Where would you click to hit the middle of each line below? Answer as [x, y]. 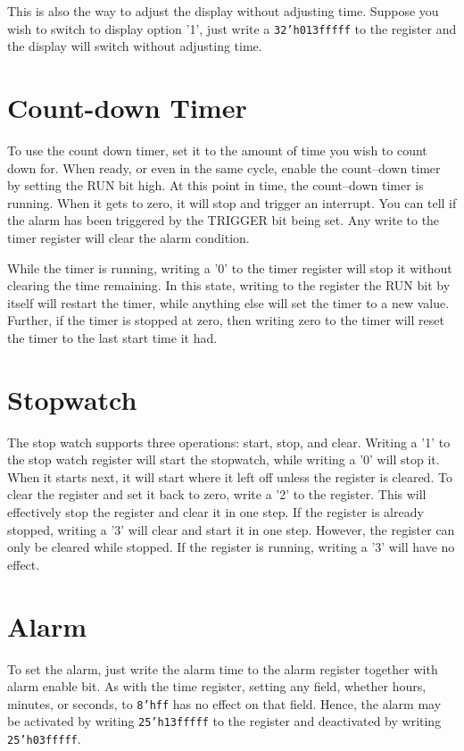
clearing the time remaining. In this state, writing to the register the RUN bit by [229, 285]
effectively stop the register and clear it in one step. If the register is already [215, 512]
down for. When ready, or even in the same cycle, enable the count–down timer [224, 167]
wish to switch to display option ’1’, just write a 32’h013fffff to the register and [232, 28]
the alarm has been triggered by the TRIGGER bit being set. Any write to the [224, 220]
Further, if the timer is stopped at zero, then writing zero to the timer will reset [226, 320]
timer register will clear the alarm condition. [128, 237]
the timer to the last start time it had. [112, 337]
